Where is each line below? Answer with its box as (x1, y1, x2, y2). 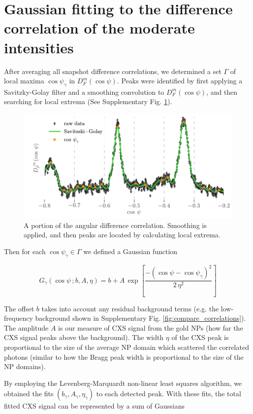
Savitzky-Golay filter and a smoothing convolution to (4, 86, 164, 97)
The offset (4, 303, 34, 313)
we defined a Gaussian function (83, 246, 178, 256)
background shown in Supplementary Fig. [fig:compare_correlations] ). (35, 313, 246, 323)
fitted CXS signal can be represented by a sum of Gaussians (4, 401, 185, 411)
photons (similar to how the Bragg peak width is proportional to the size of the (4, 351, 244, 362)
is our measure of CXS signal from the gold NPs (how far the (58, 322, 243, 333)
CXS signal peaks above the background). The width (4, 332, 164, 342)
